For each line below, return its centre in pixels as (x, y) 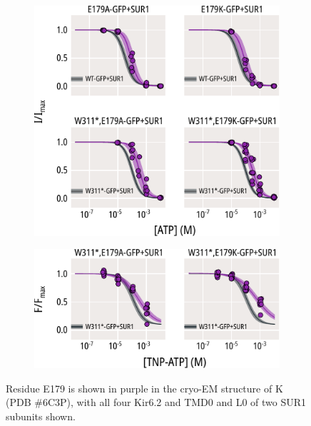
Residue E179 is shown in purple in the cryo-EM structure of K (144, 388)
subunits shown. (41, 416)
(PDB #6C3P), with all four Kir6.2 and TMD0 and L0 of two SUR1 (156, 402)
